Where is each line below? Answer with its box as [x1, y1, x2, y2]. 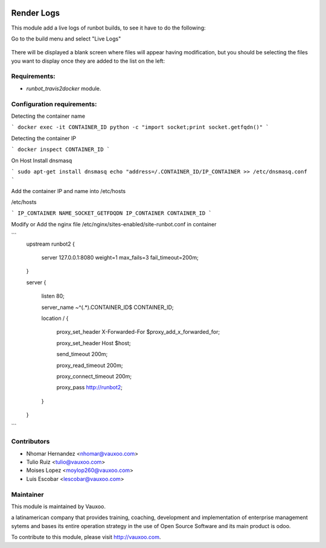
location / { [41, 314, 69, 322]
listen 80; [41, 293, 65, 300]
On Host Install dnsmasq [11, 157, 72, 164]
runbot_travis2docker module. [26, 84, 101, 92]
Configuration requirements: [11, 100, 97, 108]
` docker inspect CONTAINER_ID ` [11, 146, 110, 153]
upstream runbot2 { [26, 240, 75, 247]
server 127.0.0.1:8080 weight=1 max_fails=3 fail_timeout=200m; [41, 254, 199, 261]
